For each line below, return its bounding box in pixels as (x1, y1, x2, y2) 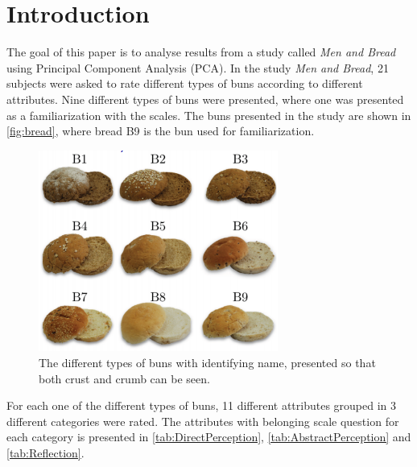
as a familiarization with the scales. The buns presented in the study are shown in (6, 106, 411, 123)
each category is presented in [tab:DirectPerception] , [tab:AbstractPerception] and (6, 428, 411, 445)
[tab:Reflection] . (6, 444, 85, 461)
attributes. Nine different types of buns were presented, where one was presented (6, 90, 404, 107)
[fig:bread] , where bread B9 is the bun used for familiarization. (6, 122, 315, 139)
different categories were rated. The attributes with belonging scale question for (6, 412, 399, 429)
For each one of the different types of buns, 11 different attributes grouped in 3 (6, 397, 397, 414)
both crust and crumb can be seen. (39, 370, 210, 386)
